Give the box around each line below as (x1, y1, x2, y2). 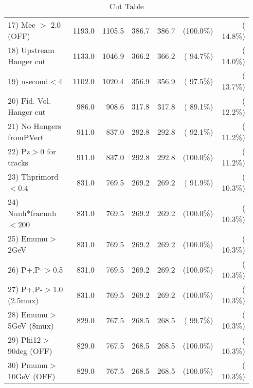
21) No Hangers (8, 120, 61, 131)
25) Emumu (8, 233, 48, 244)
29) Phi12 (8, 334, 41, 345)
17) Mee (8, 19, 36, 30)
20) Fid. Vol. (8, 95, 51, 106)
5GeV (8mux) (8, 320, 54, 331)
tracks (8, 157, 28, 168)
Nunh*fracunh (8, 207, 56, 219)
